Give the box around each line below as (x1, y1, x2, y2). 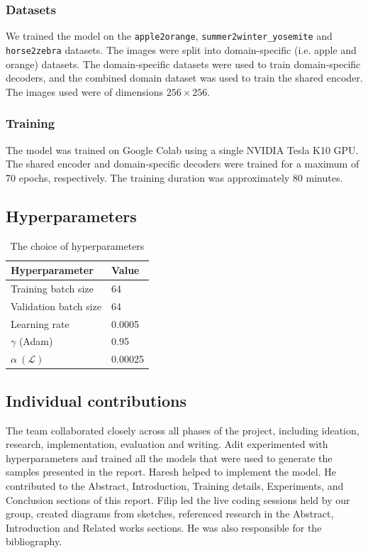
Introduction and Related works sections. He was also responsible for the (6, 520, 322, 535)
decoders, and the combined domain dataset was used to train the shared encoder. (6, 70, 363, 85)
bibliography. (6, 534, 62, 549)
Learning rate (11, 316, 69, 331)
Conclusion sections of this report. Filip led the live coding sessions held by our (6, 492, 350, 507)
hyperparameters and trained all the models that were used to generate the (6, 450, 333, 465)
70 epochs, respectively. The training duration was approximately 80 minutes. (6, 170, 343, 185)
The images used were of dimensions (6, 84, 163, 99)
